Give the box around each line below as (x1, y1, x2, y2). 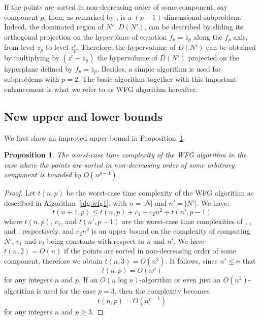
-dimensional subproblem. (162, 11, 242, 22)
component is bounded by (4, 169, 81, 180)
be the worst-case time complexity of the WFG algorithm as (66, 187, 254, 198)
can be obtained (206, 42, 256, 52)
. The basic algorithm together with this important (78, 74, 237, 84)
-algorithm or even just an (139, 274, 221, 284)
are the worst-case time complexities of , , (122, 215, 252, 226)
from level (4, 42, 35, 52)
